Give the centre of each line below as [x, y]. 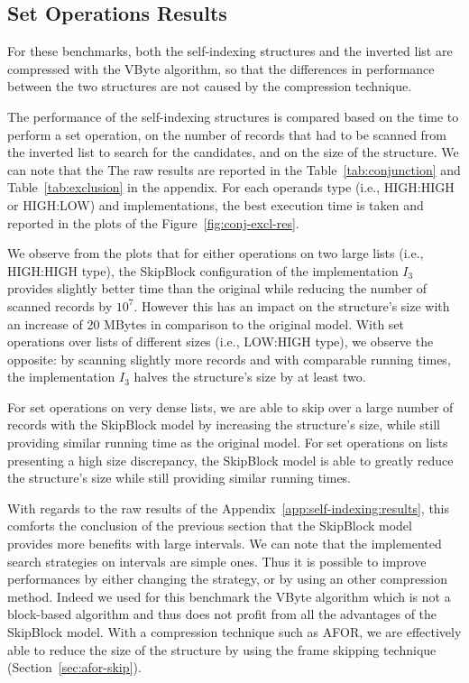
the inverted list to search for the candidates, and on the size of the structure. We [233, 152]
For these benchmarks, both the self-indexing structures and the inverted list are [230, 51]
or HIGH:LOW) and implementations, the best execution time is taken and [216, 204]
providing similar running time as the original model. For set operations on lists [228, 443]
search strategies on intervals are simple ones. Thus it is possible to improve [217, 561]
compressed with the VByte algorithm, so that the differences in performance [221, 68]
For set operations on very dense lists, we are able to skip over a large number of [230, 406]
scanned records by [60, 305]
